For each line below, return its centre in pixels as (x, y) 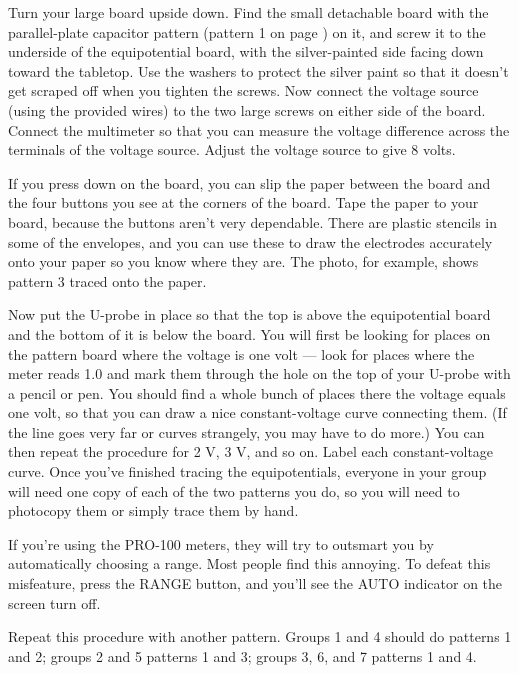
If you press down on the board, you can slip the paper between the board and (249, 182)
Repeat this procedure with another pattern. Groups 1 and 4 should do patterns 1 (260, 636)
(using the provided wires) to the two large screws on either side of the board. (247, 109)
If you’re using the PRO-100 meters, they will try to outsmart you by (221, 543)
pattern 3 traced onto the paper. (107, 280)
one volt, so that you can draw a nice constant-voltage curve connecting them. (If (257, 412)
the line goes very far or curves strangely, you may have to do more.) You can (246, 431)
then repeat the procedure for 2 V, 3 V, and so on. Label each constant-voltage (251, 451)
